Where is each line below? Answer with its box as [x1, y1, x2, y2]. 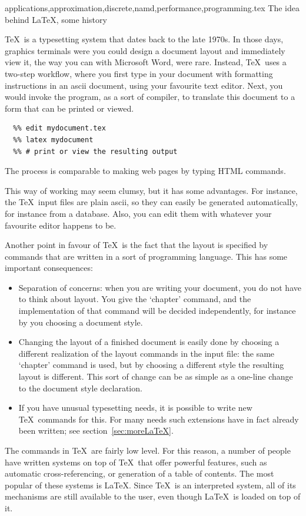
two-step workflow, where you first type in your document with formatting [5, 67, 273, 79]
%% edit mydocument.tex [13, 124, 106, 133]
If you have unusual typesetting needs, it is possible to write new [18, 401, 252, 414]
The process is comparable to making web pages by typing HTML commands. [5, 165, 286, 177]
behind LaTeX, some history [5, 13, 107, 25]
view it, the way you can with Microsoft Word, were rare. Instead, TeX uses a [5, 56, 287, 68]
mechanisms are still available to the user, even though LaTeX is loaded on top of [5, 490, 301, 502]
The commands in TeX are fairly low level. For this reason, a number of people [5, 444, 291, 456]
